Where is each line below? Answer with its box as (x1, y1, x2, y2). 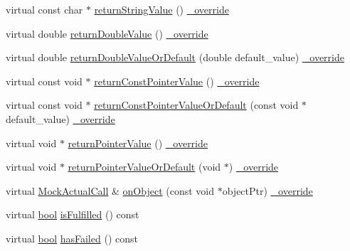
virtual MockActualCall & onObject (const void (6, 183, 215, 198)
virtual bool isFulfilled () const (6, 207, 139, 222)
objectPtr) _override (222, 183, 313, 198)
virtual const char (6, 2, 83, 16)
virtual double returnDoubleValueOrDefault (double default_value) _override (6, 50, 344, 65)
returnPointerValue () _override (68, 135, 208, 150)
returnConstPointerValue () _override (94, 73, 260, 88)
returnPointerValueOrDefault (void (68, 159, 221, 174)
